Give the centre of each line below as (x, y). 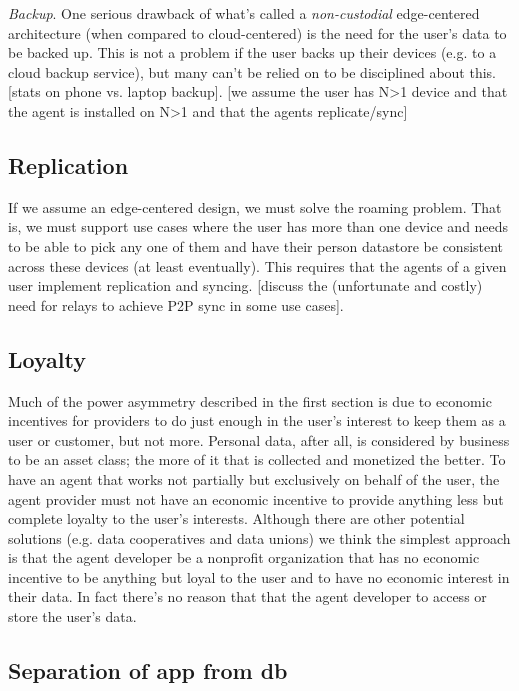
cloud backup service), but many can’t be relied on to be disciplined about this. (252, 71)
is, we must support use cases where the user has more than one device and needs (258, 226)
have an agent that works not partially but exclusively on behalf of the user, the (254, 478)
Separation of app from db (148, 670)
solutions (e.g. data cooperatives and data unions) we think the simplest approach (259, 537)
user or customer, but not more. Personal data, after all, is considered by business (259, 439)
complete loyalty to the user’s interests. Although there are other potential (236, 518)
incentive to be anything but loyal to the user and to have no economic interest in (259, 576)
